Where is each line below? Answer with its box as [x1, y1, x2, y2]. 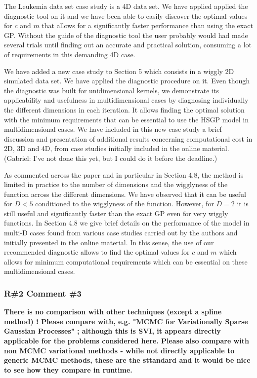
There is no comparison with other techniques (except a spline [4, 306, 222, 317]
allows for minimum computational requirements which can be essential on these [4, 256, 248, 266]
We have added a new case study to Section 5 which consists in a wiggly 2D [4, 66, 234, 76]
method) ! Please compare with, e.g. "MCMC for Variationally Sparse [4, 316, 248, 326]
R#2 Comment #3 [4, 287, 82, 299]
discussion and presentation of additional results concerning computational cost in [4, 133, 253, 144]
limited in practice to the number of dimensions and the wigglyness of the [4, 179, 228, 189]
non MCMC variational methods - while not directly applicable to [4, 345, 235, 355]
